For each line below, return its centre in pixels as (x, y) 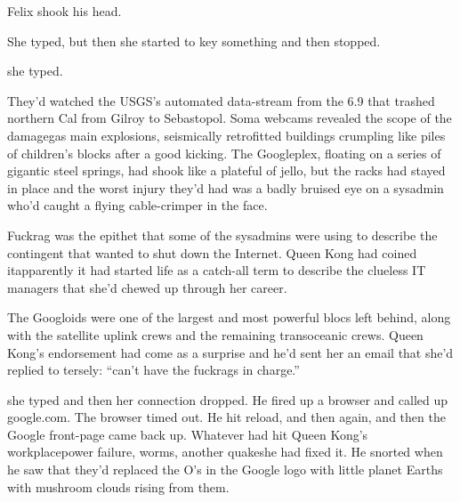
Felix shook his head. (65, 11)
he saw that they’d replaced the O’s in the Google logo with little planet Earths (225, 470)
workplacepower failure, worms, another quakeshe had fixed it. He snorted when (225, 452)
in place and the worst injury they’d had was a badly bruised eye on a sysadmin (226, 187)
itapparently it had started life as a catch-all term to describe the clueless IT (217, 270)
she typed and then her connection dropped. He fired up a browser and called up (228, 399)
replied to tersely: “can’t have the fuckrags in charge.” (153, 370)
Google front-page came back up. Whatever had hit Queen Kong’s (188, 434)
